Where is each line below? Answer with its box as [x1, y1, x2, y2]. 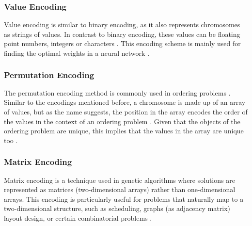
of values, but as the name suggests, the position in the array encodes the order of [4, 107, 248, 116]
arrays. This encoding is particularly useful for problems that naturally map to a [4, 194, 244, 204]
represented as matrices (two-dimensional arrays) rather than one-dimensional [4, 184, 236, 194]
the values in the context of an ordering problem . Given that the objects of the [4, 116, 240, 126]
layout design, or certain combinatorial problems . [4, 212, 152, 223]
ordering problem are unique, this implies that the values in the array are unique [4, 126, 244, 136]
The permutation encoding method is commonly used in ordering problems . [4, 87, 231, 97]
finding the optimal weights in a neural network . [4, 48, 150, 58]
